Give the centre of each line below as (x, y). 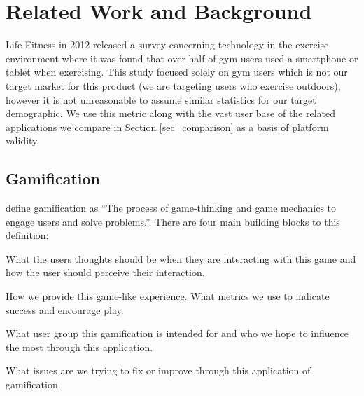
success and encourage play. (65, 309)
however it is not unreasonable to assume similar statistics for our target (161, 99)
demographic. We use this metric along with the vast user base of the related (171, 113)
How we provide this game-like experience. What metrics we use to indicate (168, 296)
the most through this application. (79, 347)
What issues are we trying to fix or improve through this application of (158, 370)
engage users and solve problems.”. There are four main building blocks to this (173, 221)
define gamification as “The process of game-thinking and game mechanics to (171, 208)
